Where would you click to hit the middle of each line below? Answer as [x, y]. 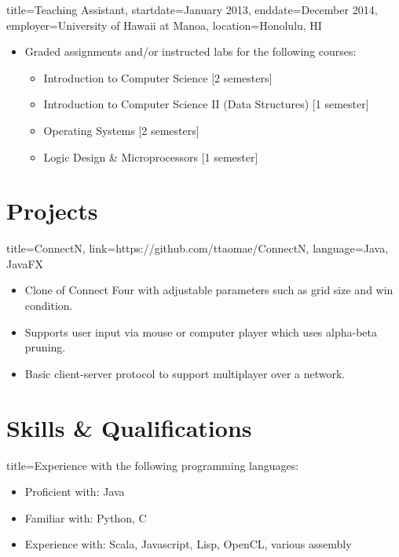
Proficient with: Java [75, 491]
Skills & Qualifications [129, 427]
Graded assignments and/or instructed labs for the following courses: [190, 51]
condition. [49, 306]
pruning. [45, 347]
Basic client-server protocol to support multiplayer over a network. [185, 373]
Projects [52, 211]
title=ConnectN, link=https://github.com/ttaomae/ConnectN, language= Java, [198, 248]
